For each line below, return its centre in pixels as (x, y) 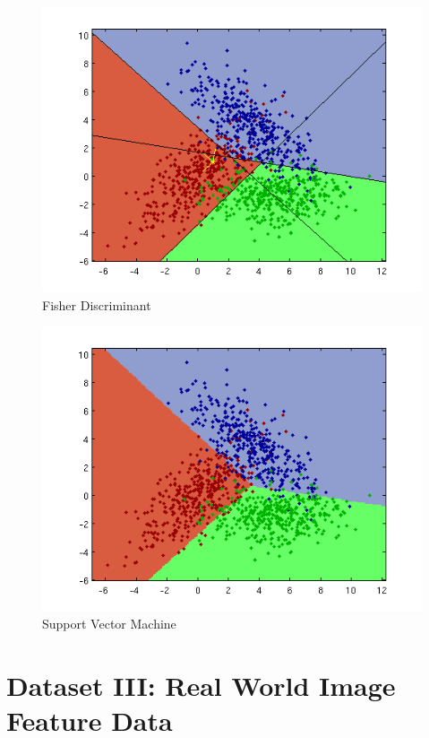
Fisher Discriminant (97, 304)
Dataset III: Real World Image (201, 685)
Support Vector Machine (109, 624)
